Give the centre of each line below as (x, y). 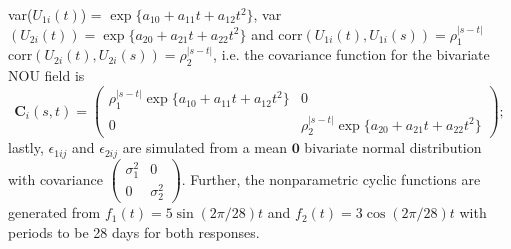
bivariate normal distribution (393, 147)
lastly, (26, 147)
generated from (54, 212)
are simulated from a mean (204, 147)
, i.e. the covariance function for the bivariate (351, 54)
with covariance (55, 178)
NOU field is (46, 75)
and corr (277, 33)
